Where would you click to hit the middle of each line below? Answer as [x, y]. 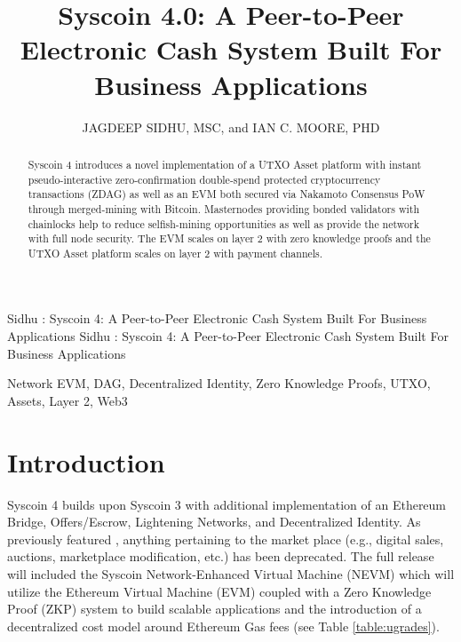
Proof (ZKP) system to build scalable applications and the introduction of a [215, 609]
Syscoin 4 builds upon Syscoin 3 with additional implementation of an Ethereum [227, 504]
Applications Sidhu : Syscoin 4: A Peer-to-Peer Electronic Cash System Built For [228, 336]
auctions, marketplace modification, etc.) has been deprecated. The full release [221, 556]
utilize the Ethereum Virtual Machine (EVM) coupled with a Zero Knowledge [219, 591]
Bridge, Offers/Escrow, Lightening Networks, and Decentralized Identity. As [214, 522]
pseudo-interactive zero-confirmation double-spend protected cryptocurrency [204, 179]
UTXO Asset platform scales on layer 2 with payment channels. [175, 253]
